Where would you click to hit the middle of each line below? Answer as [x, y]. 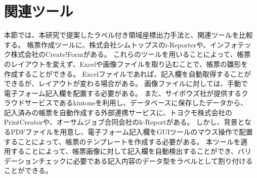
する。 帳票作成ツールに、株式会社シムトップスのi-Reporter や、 [107, 44]
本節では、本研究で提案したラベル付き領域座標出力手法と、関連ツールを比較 [128, 35]
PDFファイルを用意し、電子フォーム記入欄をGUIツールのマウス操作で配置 [132, 132]
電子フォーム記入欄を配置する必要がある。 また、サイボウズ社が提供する [123, 93]
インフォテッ [231, 44]
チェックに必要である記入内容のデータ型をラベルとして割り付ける [146, 160]
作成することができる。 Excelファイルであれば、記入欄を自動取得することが [128, 73]
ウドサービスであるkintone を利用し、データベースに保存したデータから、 [129, 103]
